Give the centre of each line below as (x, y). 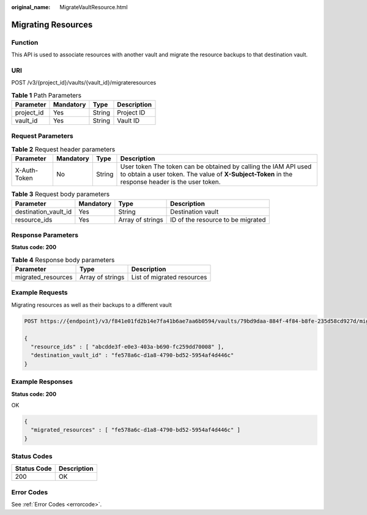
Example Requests (39, 293)
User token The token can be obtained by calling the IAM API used (216, 167)
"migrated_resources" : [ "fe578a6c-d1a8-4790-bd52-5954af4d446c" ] (136, 430)
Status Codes (32, 456)
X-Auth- (27, 170)
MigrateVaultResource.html (94, 7)
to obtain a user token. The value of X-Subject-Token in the (206, 175)
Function (25, 42)
